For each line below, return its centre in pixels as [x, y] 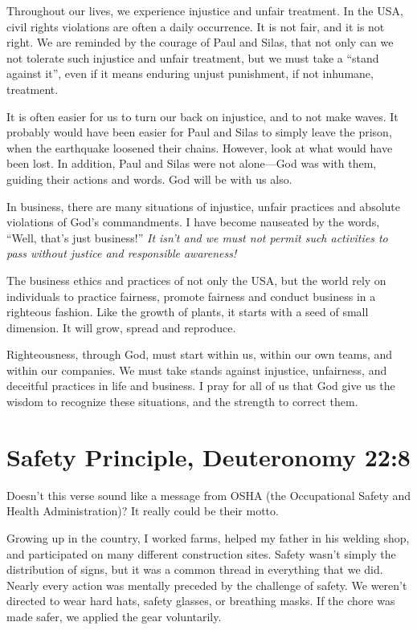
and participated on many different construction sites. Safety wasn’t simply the [201, 553]
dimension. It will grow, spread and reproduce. [121, 327]
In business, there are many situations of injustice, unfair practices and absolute [204, 206]
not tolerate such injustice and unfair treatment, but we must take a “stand [193, 57]
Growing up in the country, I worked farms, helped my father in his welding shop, [208, 537]
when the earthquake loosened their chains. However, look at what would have [200, 147]
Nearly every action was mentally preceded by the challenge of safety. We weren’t [207, 585]
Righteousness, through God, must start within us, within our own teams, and [200, 354]
